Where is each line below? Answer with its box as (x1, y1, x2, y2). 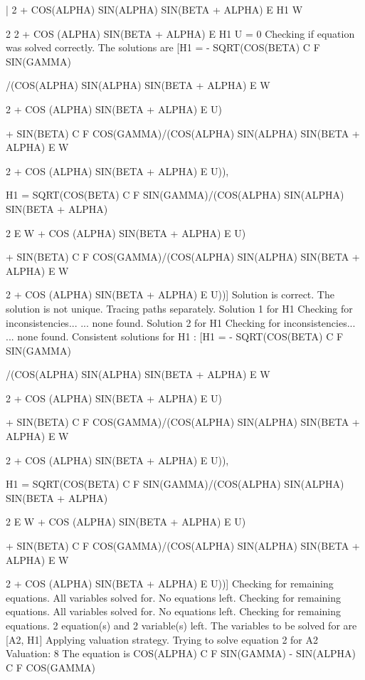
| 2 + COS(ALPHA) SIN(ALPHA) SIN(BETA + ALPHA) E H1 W (6, 2, 303, 16)
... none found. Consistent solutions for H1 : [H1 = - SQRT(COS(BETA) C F (6, 329, 344, 344)
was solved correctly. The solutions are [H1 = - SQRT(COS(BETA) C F (6, 40, 320, 55)
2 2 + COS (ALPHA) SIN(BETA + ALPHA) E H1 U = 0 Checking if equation (6, 26, 355, 41)
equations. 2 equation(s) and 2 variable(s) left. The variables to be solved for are (6, 618, 357, 632)
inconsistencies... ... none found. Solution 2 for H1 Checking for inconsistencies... (6, 315, 356, 330)
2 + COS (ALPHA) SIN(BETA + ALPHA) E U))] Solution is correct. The (6, 287, 334, 302)
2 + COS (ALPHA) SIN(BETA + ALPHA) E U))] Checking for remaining (6, 576, 334, 591)
